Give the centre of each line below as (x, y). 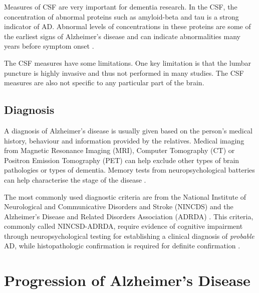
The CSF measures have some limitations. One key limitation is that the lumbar (127, 62)
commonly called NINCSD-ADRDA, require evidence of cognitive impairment (123, 226)
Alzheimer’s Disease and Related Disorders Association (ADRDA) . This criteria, (129, 216)
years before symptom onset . (49, 46)
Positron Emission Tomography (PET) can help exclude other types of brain (122, 160)
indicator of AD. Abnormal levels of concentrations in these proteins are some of (127, 26)
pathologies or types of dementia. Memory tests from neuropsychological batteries (129, 170)
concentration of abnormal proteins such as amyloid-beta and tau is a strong (121, 16)
